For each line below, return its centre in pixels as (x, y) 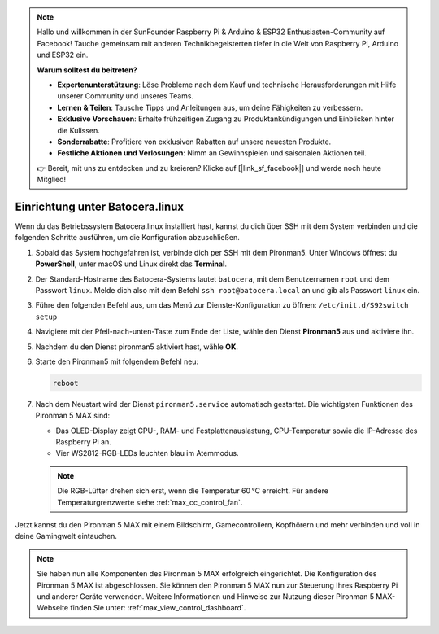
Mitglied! (52, 180)
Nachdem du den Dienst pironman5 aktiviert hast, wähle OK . (137, 347)
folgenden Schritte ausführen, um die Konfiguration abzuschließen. (127, 238)
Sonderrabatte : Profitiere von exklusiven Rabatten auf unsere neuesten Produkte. (194, 142)
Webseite (53, 608)
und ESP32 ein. (63, 55)
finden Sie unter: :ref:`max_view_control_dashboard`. (158, 608)
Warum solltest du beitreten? (87, 70)
